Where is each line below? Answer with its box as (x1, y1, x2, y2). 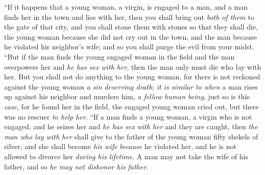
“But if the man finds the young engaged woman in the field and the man (4, 51, 235, 62)
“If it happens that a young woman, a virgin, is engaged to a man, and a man (4, 2, 248, 12)
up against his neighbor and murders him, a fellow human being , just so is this (4, 91, 250, 102)
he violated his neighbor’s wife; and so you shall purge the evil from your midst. (4, 41, 254, 52)
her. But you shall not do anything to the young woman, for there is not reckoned (4, 71, 260, 82)
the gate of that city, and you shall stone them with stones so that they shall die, (4, 21, 258, 32)
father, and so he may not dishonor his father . (4, 161, 149, 171)
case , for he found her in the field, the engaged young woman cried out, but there (4, 101, 259, 111)
